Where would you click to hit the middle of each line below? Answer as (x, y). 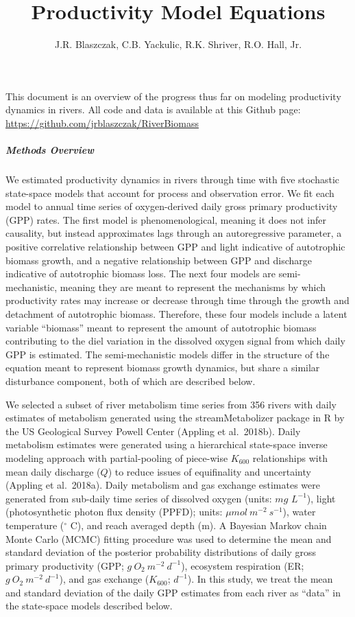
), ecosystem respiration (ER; (243, 565)
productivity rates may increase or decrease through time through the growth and (177, 300)
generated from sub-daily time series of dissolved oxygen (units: (139, 498)
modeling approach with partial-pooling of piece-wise (117, 457)
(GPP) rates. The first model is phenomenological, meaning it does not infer (166, 219)
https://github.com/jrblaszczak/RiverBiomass (102, 123)
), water (299, 512)
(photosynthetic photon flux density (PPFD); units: (114, 512)
